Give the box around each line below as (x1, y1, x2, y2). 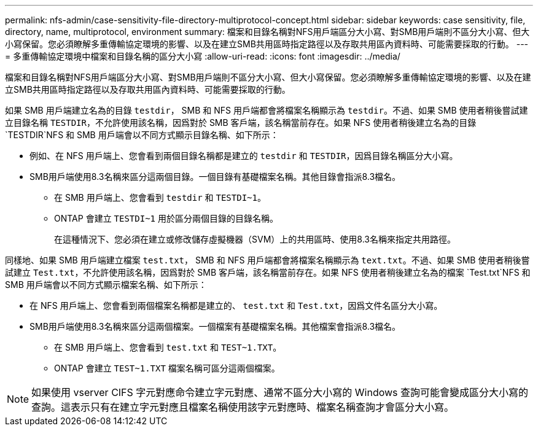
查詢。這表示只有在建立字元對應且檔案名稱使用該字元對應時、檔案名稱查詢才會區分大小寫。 (31, 401, 454, 413)
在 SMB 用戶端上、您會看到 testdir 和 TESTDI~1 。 (54, 192, 266, 203)
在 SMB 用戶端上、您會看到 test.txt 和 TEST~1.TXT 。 (54, 342, 282, 352)
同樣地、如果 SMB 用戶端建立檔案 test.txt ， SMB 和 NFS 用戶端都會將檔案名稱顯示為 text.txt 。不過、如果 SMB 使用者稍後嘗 (5, 255, 530, 265)
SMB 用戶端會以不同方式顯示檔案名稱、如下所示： (5, 279, 207, 290)
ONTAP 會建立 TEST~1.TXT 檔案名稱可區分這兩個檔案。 (54, 363, 280, 373)
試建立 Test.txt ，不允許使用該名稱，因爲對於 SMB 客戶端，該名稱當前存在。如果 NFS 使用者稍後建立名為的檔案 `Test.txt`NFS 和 (5, 267, 531, 278)
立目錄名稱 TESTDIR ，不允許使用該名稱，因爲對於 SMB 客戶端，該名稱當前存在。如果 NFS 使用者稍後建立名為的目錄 (5, 117, 477, 128)
